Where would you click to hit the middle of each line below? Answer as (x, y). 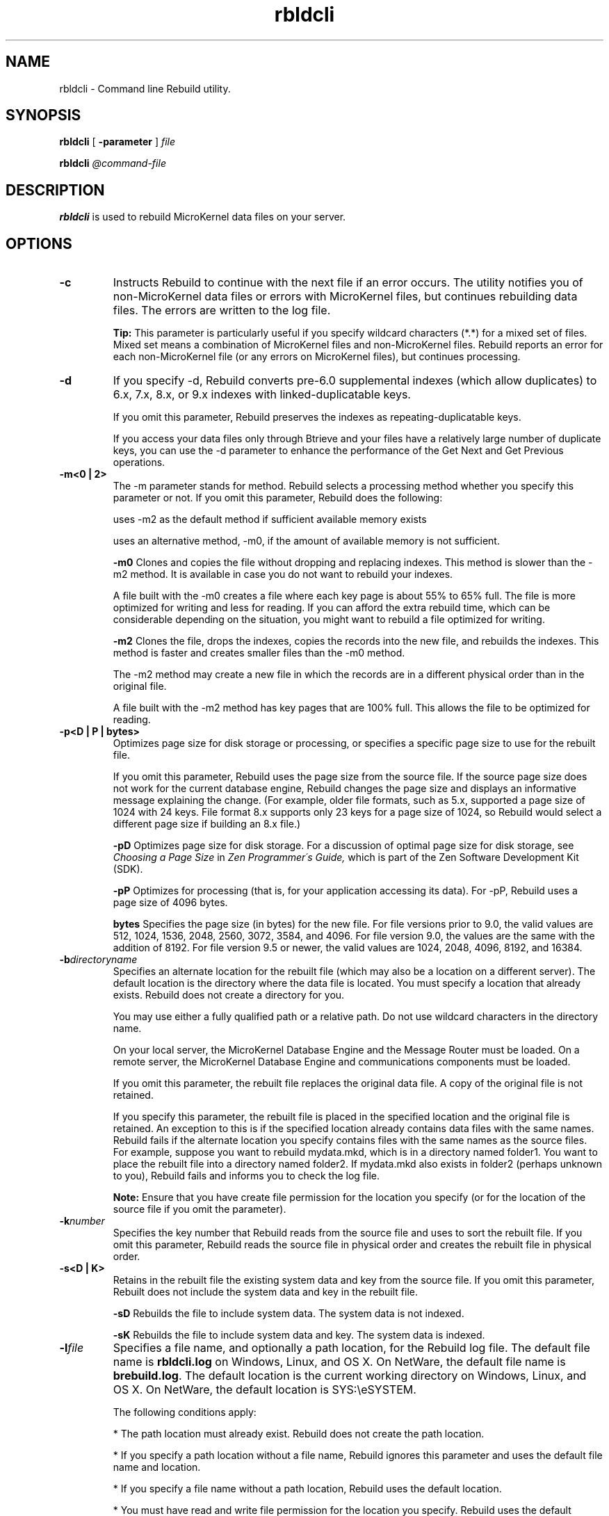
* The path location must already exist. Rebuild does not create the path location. (299, 1434)
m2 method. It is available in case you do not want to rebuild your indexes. (283, 574)
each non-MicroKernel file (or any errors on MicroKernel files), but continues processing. (317, 357)
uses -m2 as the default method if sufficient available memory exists (270, 519)
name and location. (157, 1467)
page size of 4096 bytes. (170, 903)
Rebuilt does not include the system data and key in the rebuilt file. (266, 1292)
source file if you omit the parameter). (200, 1209)
